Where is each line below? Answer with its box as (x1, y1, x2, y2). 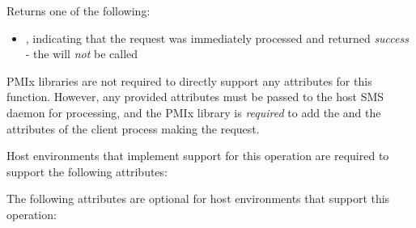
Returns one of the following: (6, 2, 151, 19)
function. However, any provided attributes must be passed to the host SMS (6, 88, 384, 105)
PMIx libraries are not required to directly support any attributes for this (6, 72, 372, 89)
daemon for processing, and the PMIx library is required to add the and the (6, 103, 381, 120)
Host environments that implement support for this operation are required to (6, 147, 389, 164)
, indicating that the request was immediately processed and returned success (25, 29, 409, 46)
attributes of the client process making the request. (6, 120, 260, 137)
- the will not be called (25, 45, 138, 62)
